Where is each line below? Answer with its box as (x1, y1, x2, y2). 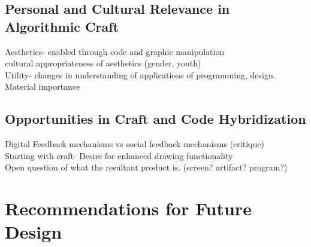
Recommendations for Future (5, 196, 252, 221)
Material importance (5, 80, 80, 93)
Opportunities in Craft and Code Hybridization (5, 109, 306, 128)
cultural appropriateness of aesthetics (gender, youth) (5, 57, 201, 69)
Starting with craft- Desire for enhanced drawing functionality (5, 149, 233, 161)
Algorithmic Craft (5, 17, 119, 35)
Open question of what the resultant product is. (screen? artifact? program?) (5, 161, 288, 173)
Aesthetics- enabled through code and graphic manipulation (5, 45, 225, 57)
